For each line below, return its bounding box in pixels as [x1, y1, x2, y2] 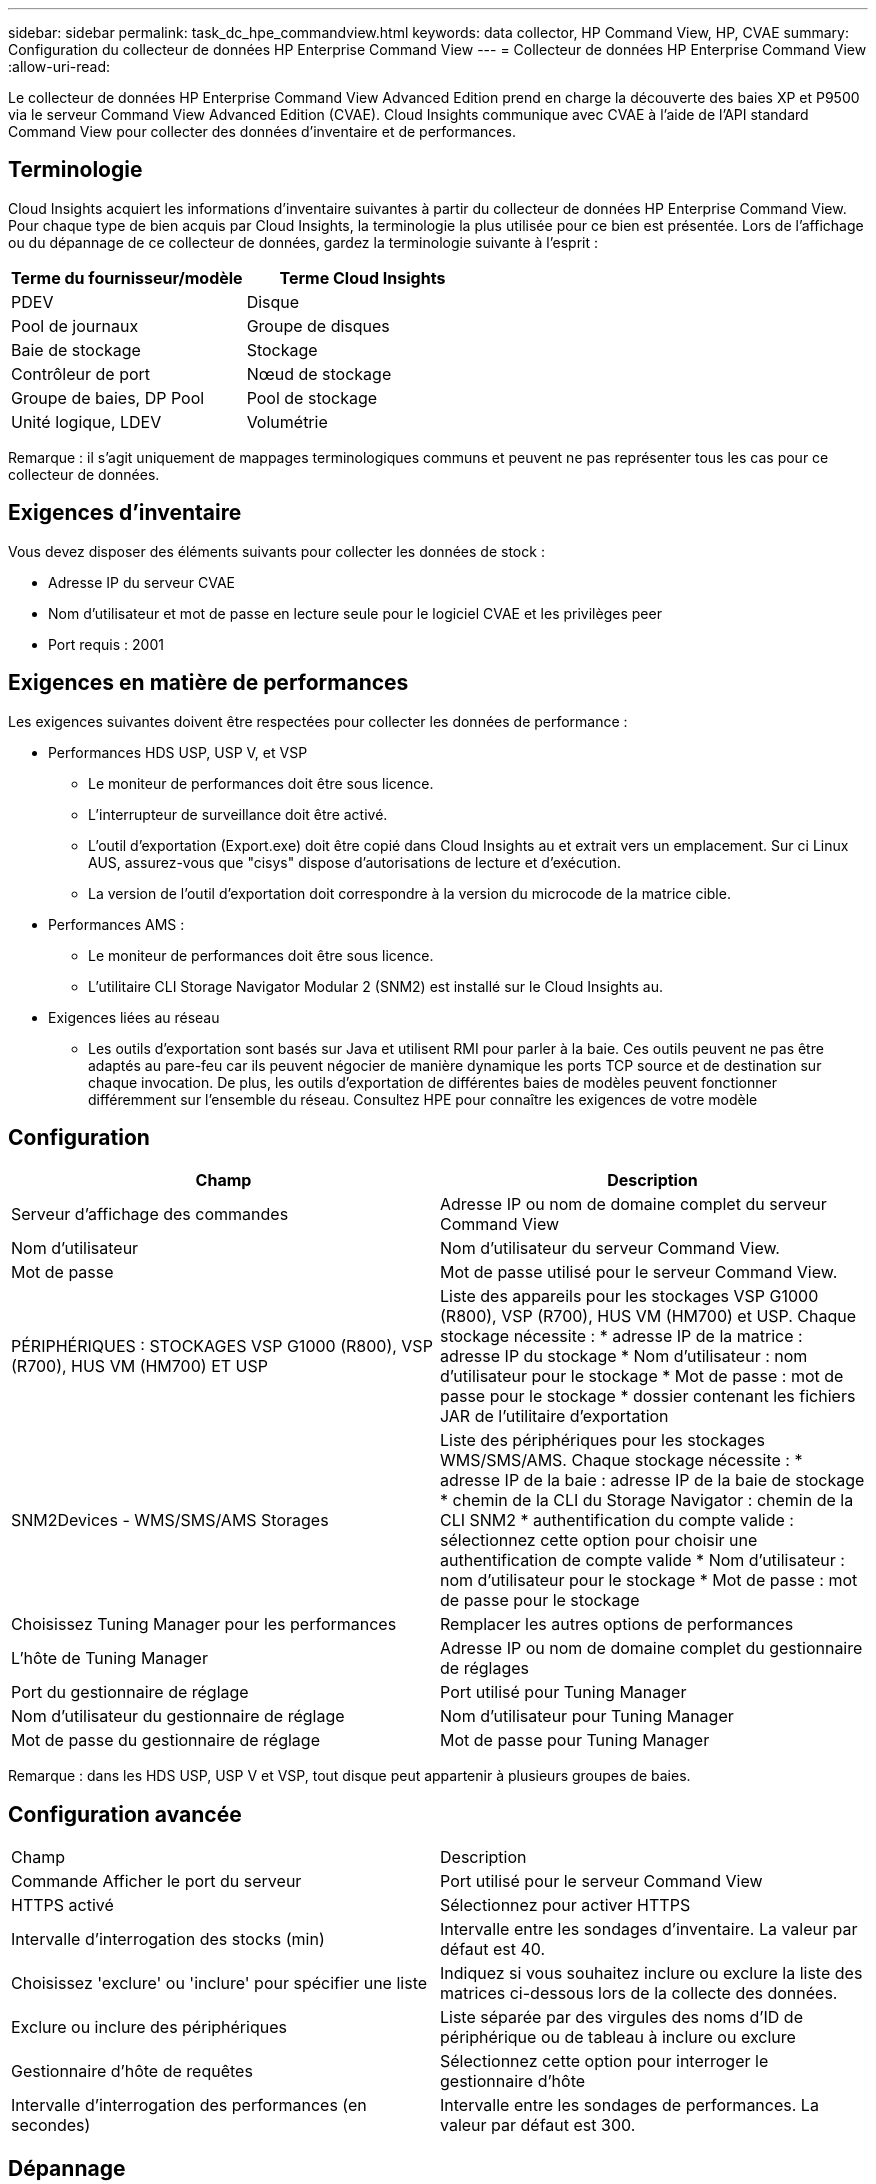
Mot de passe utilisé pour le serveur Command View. [440, 1262, 838, 1283]
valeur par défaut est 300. [440, 2115, 636, 2136]
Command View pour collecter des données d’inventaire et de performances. [8, 123, 516, 140]
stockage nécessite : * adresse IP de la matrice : [440, 1326, 803, 1347]
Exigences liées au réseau [48, 1008, 220, 1026]
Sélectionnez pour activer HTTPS [440, 1895, 691, 1916]
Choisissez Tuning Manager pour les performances [11, 1614, 397, 1635]
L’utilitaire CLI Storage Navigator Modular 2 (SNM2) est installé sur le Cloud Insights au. [88, 977, 663, 995]
